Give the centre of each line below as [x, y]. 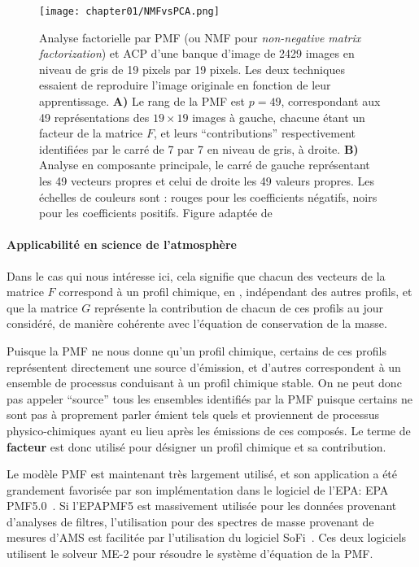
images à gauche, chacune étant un [279, 117]
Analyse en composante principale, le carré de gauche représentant [205, 165]
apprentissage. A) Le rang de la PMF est [142, 101]
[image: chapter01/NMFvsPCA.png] [129, 11]
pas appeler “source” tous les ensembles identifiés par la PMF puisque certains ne [209, 398]
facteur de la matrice [91, 133]
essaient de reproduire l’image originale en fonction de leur [185, 85]
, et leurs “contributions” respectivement [254, 133]
